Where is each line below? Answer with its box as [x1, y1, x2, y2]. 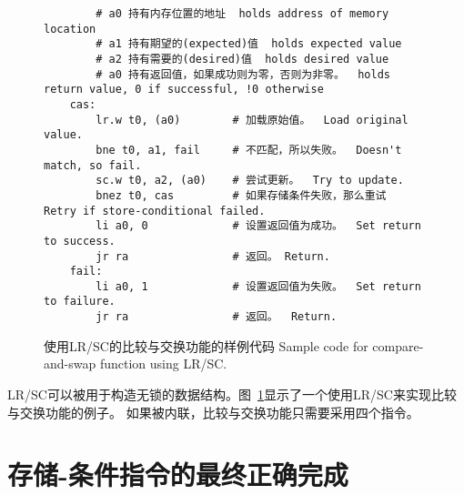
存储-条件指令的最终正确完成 [7, 456, 348, 493]
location [44, 22, 96, 35]
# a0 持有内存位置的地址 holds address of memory [96, 7, 389, 20]
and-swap [44, 354, 96, 373]
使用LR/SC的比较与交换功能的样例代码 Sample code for [44, 336, 368, 355]
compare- [372, 336, 424, 355]
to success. [44, 234, 116, 247]
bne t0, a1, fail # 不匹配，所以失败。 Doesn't [96, 143, 402, 157]
